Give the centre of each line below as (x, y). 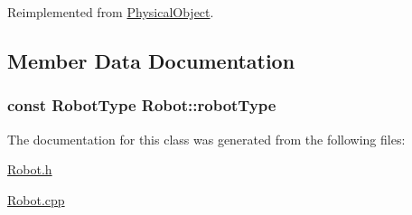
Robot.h (30, 169)
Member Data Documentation (151, 60)
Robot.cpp (36, 199)
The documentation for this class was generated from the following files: (206, 139)
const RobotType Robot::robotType (142, 105)
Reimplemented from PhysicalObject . (111, 12)
